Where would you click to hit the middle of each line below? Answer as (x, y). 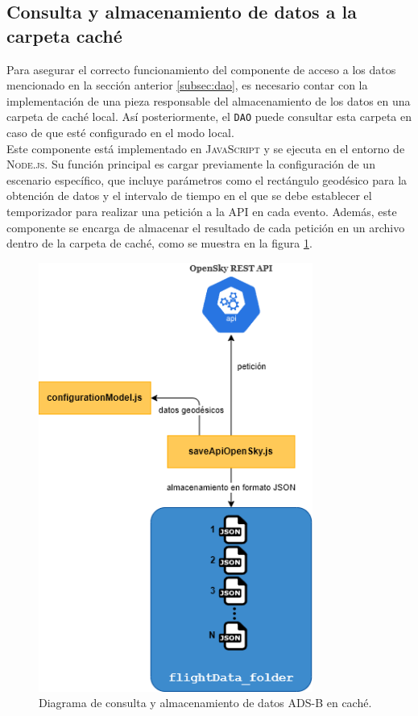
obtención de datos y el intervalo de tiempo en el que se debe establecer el (189, 196)
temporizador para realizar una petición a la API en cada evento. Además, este (202, 211)
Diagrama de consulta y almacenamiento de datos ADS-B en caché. (205, 703)
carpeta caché (64, 35)
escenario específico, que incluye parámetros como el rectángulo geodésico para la (207, 179)
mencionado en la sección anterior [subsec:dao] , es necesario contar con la (187, 85)
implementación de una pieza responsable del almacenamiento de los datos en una (209, 100)
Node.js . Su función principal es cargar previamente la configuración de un (191, 164)
